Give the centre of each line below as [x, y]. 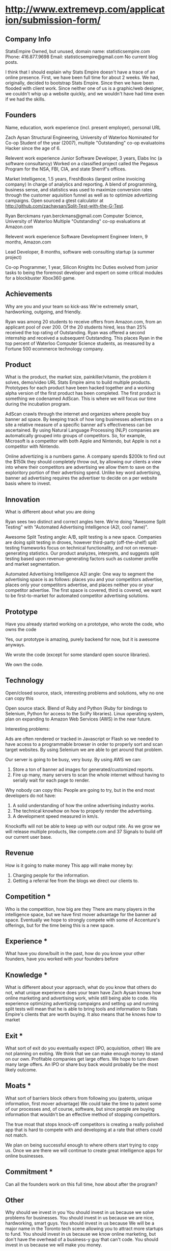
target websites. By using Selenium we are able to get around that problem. [84, 749]
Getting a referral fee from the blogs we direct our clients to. [76, 881]
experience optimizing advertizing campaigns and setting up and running [82, 1004]
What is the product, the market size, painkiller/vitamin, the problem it [78, 377]
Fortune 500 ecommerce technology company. [55, 348]
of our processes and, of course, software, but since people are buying [80, 1109]
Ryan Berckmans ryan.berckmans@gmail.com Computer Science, [74, 216]
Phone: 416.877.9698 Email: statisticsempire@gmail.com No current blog [81, 57]
